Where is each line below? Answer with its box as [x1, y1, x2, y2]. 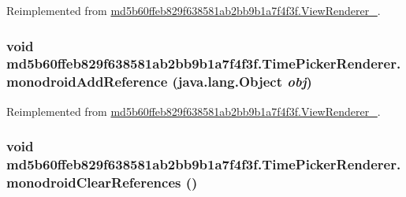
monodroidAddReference [6, 72, 168, 91]
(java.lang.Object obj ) [172, 72, 312, 91]
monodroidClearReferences [6, 173, 181, 192]
